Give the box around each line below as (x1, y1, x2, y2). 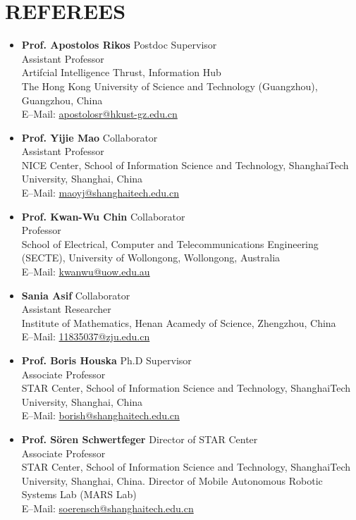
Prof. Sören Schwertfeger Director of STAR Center (21, 431, 258, 446)
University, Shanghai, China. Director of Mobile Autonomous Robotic (21, 473, 323, 488)
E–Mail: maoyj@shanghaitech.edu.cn (21, 185, 179, 200)
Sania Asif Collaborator (21, 287, 130, 302)
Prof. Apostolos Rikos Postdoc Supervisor (21, 37, 217, 52)
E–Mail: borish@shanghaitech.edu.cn (21, 408, 180, 423)
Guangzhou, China (21, 92, 103, 107)
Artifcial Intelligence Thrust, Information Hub (21, 65, 221, 80)
